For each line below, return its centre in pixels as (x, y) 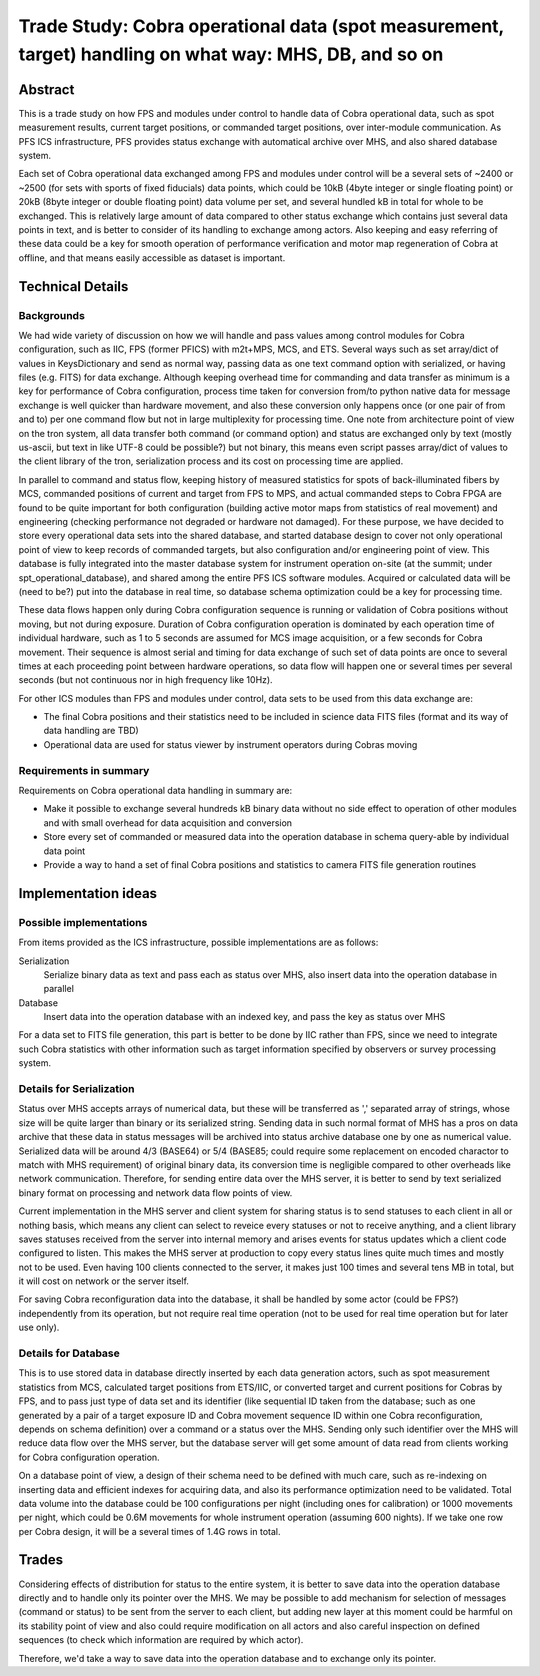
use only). (39, 1327)
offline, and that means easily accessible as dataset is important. (152, 257)
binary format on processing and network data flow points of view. (155, 1192)
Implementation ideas (88, 893)
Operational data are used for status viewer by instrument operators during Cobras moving (230, 744)
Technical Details (73, 286)
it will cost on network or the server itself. (104, 1281)
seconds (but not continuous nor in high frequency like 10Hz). (146, 680)
